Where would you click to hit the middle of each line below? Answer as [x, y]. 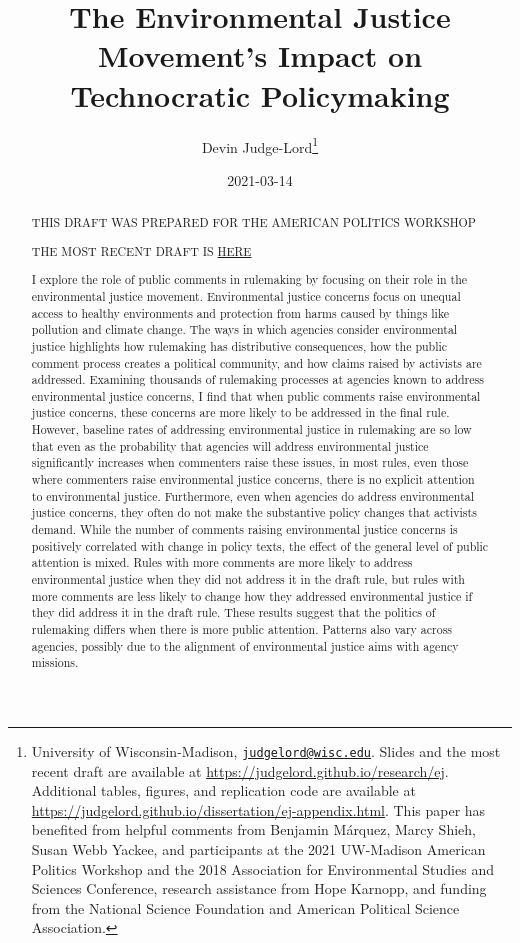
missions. [55, 662]
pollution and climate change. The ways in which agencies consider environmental [244, 329]
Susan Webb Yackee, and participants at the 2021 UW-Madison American [258, 849]
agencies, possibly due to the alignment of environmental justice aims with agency [245, 645]
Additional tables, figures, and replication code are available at [223, 790]
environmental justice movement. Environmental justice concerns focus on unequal [246, 295]
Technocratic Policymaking [260, 94]
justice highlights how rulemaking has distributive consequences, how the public [239, 345]
